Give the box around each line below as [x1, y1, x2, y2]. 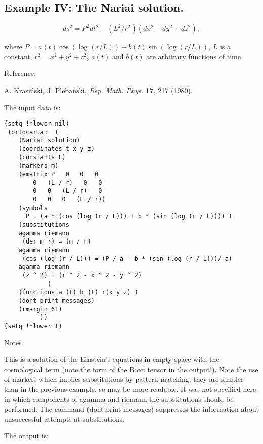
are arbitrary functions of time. [146, 51, 243, 61]
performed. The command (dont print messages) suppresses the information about [4, 403, 259, 414]
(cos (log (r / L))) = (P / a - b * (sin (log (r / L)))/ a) [22, 255, 233, 262]
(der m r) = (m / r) [22, 238, 91, 246]
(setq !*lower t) [4, 322, 62, 330]
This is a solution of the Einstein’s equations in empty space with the [4, 354, 220, 365]
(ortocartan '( [8, 128, 59, 136]
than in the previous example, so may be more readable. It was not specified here [4, 383, 256, 394]
